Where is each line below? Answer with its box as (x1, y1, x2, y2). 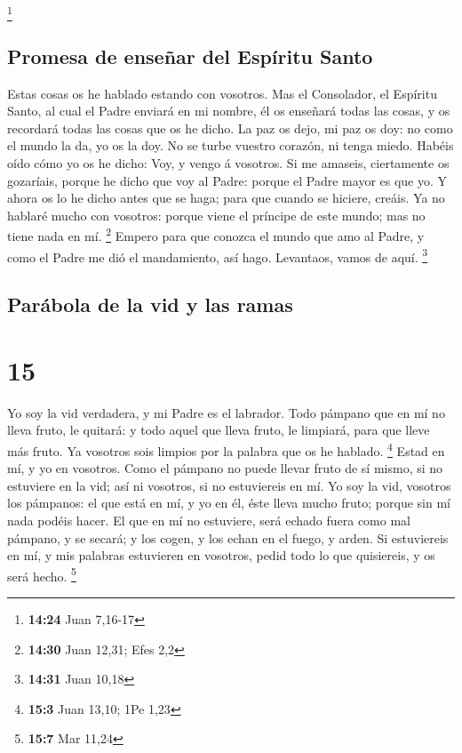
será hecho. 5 (7, 564, 76, 585)
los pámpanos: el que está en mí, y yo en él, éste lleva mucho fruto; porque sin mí (7, 493, 450, 512)
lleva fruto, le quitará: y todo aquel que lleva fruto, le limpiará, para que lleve (7, 421, 430, 439)
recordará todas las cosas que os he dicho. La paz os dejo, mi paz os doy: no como (7, 118, 453, 137)
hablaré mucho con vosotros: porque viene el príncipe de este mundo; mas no (7, 205, 426, 224)
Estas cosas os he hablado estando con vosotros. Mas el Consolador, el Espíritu (7, 84, 437, 102)
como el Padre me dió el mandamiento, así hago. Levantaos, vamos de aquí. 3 (7, 244, 428, 266)
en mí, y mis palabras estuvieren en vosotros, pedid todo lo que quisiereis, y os (7, 546, 435, 565)
